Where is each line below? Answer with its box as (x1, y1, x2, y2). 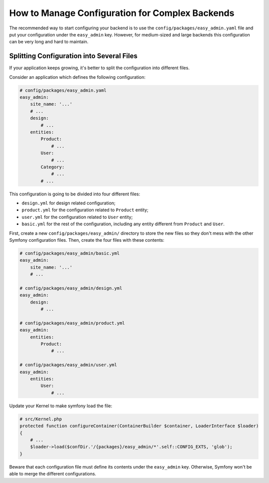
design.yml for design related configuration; (21, 200, 116, 206)
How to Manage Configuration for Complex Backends (9, 7, 235, 18)
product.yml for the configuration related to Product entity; (21, 207, 149, 213)
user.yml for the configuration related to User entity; (21, 214, 133, 220)
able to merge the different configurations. (9, 471, 97, 477)
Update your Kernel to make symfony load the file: (9, 403, 113, 409)
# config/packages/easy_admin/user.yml (19, 362, 117, 368)
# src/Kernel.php (19, 416, 62, 422)
